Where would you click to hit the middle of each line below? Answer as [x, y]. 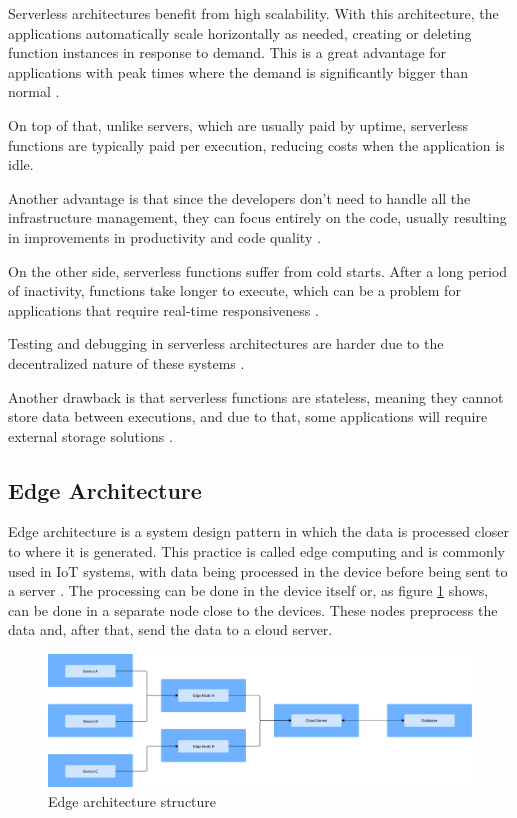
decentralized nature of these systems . [126, 362]
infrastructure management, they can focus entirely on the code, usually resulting [257, 217]
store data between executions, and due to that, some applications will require [248, 416]
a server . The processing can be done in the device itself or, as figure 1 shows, [248, 590]
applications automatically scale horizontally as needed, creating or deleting [240, 32]
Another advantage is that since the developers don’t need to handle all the [239, 197]
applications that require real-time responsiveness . [163, 309]
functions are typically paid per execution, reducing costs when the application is [256, 144]
